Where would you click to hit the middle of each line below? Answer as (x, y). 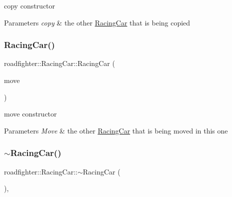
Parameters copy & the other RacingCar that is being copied (97, 22)
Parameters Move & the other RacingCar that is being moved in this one (116, 130)
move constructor (30, 114)
